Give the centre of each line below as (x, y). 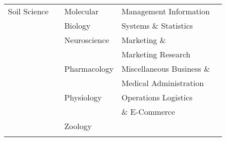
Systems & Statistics (157, 25)
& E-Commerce (148, 112)
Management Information (166, 11)
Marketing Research (156, 54)
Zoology (78, 126)
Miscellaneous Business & (166, 69)
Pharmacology (89, 69)
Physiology (83, 97)
